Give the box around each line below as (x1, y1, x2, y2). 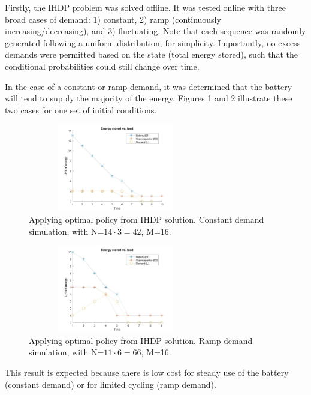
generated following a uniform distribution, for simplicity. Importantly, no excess (5, 36, 301, 49)
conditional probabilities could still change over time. (5, 59, 200, 72)
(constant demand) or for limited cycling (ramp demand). (5, 378, 216, 390)
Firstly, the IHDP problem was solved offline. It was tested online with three (5, 1, 286, 13)
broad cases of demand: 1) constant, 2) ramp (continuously (5, 13, 221, 25)
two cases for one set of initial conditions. (5, 103, 157, 116)
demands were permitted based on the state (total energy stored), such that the (5, 48, 298, 61)
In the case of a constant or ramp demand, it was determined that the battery (5, 80, 292, 92)
